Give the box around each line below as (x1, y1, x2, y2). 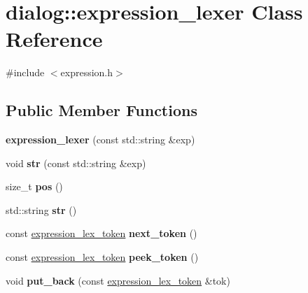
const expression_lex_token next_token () (6, 226, 197, 241)
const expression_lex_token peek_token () (6, 250, 199, 264)
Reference (6, 24, 103, 53)
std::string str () (6, 202, 77, 217)
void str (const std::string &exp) (6, 155, 146, 170)
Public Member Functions (6, 99, 197, 121)
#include (6, 65, 45, 80)
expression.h (60, 65, 113, 80)
